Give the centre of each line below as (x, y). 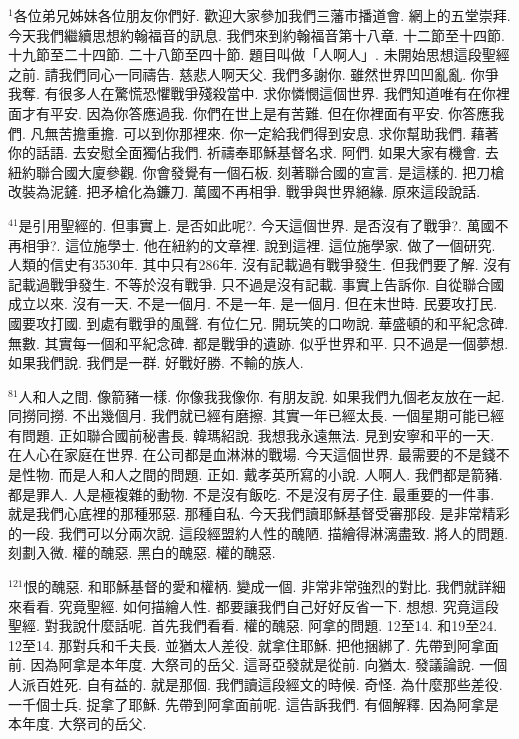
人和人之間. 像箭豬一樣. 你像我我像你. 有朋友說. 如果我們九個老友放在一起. (261, 395)
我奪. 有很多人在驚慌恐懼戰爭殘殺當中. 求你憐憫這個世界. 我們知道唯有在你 (252, 93)
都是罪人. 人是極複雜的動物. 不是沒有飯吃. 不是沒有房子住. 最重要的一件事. (251, 493)
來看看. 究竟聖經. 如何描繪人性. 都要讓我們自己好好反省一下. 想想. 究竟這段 (253, 605)
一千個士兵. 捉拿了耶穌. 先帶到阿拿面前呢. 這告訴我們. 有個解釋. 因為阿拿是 (253, 703)
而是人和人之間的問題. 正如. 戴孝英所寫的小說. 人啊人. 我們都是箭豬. (280, 474)
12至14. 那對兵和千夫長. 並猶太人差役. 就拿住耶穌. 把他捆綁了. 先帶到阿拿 (246, 644)
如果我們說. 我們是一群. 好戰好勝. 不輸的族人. (156, 362)
